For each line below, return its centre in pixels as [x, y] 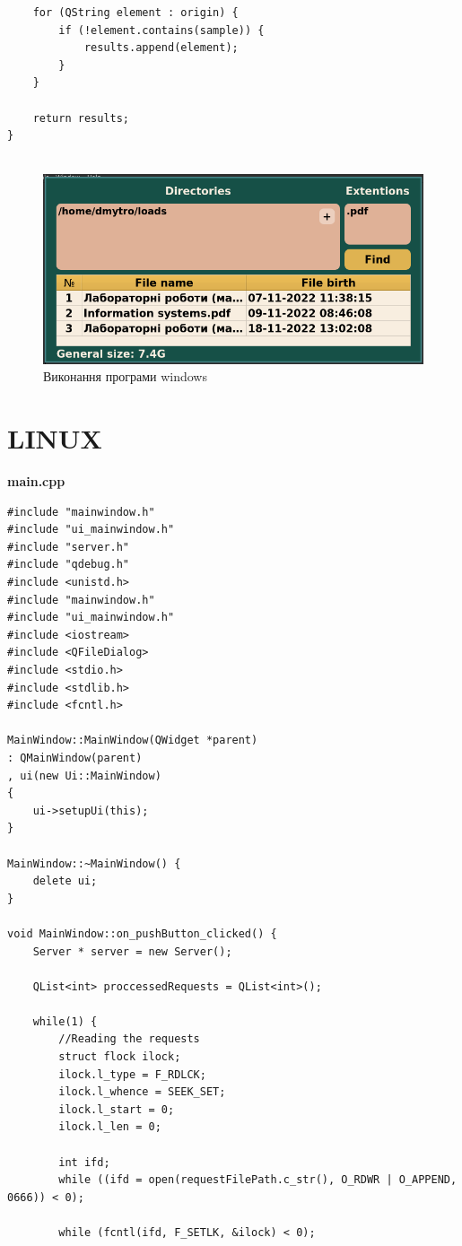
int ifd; [84, 1162]
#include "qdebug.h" [69, 565]
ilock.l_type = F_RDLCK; [132, 1074]
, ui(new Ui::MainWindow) [84, 775]
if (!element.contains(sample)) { [161, 30]
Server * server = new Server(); [132, 951]
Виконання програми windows [125, 376]
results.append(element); [161, 48]
